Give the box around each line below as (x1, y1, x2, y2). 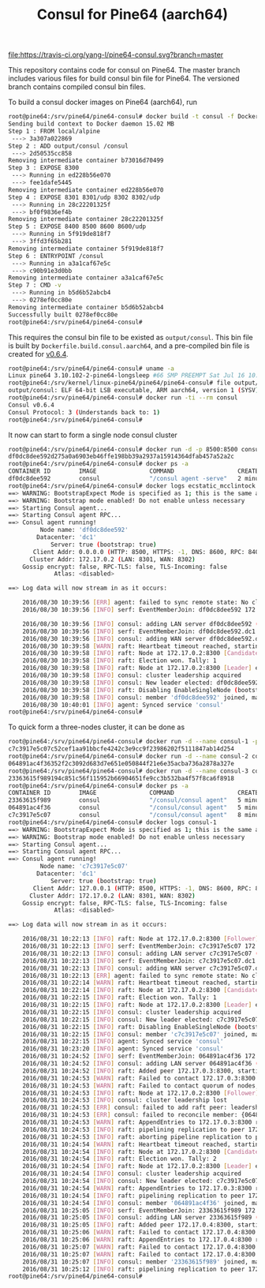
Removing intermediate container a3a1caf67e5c (8, 274, 164, 282)
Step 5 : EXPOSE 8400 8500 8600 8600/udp (8, 223, 147, 230)
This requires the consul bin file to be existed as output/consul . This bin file (8, 332, 254, 342)
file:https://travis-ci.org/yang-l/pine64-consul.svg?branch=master (8, 50, 224, 60)
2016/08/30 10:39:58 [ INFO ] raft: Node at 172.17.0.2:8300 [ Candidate (22, 650, 259, 657)
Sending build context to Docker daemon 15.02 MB (8, 120, 175, 128)
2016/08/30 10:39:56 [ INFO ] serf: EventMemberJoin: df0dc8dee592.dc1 (22, 627, 256, 635)
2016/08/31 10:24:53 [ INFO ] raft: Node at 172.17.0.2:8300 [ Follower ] (22, 1089, 259, 1097)
